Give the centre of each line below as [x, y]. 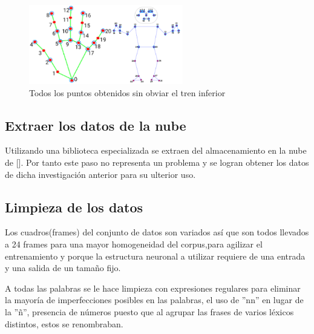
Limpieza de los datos [74, 207]
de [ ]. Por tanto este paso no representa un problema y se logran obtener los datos [157, 162]
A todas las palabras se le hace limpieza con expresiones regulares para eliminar [153, 288]
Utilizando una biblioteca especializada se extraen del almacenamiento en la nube [156, 150]
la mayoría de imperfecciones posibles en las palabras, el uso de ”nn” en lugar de [154, 300]
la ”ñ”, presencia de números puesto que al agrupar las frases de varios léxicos [149, 311]
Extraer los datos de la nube [96, 125]
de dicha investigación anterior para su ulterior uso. [100, 174]
